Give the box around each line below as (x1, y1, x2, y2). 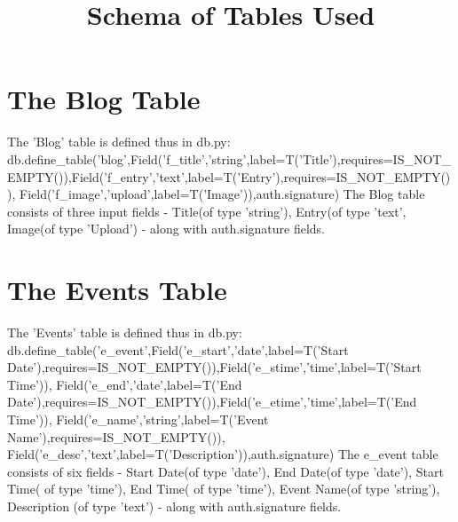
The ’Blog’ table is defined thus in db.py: (7, 132, 231, 151)
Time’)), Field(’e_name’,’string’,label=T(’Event (7, 409, 269, 428)
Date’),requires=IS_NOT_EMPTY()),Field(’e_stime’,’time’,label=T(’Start (7, 358, 422, 376)
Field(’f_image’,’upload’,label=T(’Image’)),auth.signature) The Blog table (19, 185, 425, 203)
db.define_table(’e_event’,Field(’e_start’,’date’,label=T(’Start (7, 340, 349, 359)
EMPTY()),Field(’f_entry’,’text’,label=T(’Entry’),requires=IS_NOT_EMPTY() (7, 167, 451, 186)
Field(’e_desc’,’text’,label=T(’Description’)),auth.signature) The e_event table (7, 445, 438, 463)
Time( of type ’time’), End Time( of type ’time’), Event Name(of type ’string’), (7, 479, 440, 498)
